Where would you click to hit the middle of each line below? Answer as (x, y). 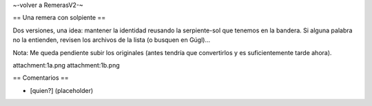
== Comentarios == (41, 78)
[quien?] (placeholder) (62, 90)
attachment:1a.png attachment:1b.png (66, 65)
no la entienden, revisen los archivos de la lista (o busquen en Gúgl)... (112, 40)
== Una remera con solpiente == (59, 18)
